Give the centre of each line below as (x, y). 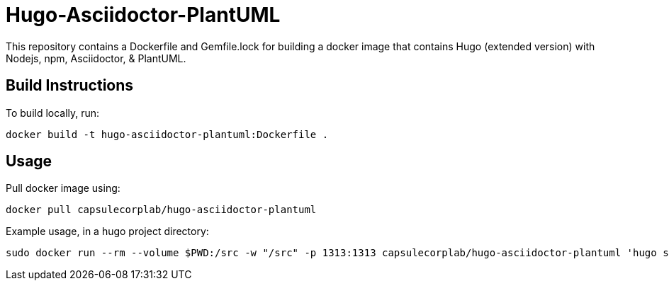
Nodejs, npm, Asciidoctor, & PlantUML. (96, 58)
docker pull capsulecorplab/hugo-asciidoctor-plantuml (161, 210)
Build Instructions (70, 86)
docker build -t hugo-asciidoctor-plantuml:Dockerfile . (167, 134)
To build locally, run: (53, 113)
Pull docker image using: (63, 188)
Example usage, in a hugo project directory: (107, 231)
